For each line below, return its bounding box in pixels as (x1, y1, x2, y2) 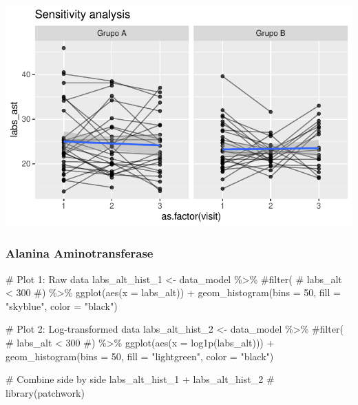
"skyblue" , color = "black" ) (6, 298, 118, 313)
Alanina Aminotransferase (6, 245, 154, 262)
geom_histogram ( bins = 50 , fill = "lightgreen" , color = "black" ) (6, 349, 274, 363)
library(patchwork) (6, 385, 85, 399)
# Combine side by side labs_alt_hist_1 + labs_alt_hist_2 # (6, 372, 275, 386)
